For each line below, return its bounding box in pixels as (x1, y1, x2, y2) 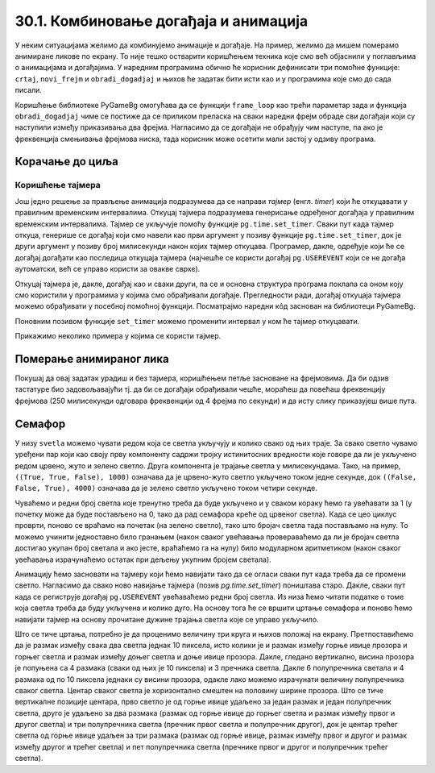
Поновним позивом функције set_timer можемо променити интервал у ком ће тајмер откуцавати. (14, 316, 360, 326)
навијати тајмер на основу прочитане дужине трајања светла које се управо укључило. (14, 614, 319, 624)
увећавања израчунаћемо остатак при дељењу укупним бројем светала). (14, 555, 271, 564)
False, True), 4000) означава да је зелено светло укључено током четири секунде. (14, 484, 317, 493)
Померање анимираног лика (14, 351, 169, 366)
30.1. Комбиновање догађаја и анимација (14, 12, 309, 30)
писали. (14, 85, 42, 95)
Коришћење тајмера (14, 180, 101, 191)
